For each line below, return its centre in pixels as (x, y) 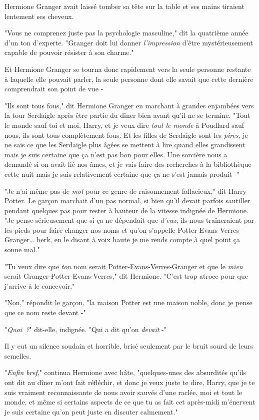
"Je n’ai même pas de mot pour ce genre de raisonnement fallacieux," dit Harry (125, 191)
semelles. (18, 355)
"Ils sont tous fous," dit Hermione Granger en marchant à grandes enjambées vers (129, 105)
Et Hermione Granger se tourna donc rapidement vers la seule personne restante (128, 69)
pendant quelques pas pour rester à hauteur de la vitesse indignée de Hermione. (126, 210)
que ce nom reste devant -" (45, 312)
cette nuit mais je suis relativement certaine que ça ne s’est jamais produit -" (122, 174)
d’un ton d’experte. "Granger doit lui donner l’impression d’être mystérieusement (129, 42)
